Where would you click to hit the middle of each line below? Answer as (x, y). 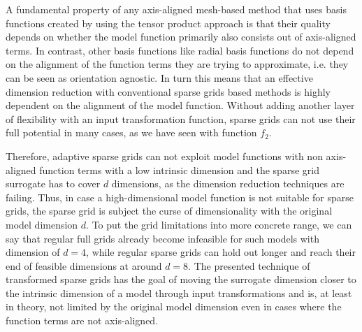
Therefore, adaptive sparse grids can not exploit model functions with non (164, 156)
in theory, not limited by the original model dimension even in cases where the (174, 306)
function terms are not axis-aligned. (82, 320)
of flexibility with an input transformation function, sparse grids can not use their (181, 118)
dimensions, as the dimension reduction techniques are (228, 183)
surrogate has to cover (53, 183)
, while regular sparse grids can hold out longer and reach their (221, 252)
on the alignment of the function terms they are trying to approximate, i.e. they (177, 64)
